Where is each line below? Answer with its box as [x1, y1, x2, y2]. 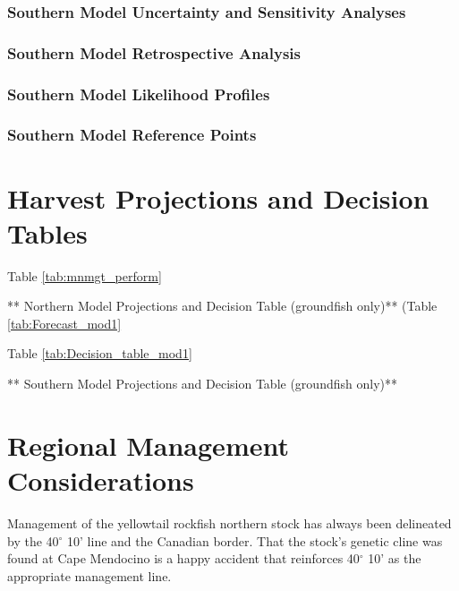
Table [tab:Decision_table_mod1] [7, 344, 192, 363]
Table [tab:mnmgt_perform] [7, 266, 162, 285]
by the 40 [7, 531, 59, 550]
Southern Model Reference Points [7, 124, 257, 146]
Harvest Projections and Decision [7, 179, 429, 216]
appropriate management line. [7, 566, 172, 585]
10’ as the [368, 549, 421, 568]
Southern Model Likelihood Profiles [7, 82, 270, 105]
